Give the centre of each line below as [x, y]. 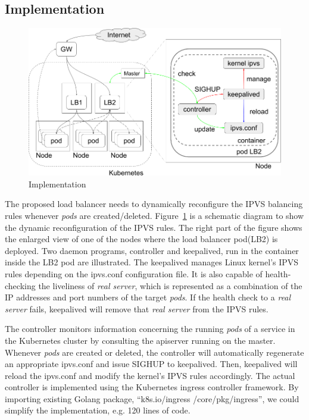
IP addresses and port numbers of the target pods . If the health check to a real [148, 297]
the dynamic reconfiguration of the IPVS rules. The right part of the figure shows [154, 227]
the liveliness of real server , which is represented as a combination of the [170, 285]
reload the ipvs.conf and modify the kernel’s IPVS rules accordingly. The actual [150, 375]
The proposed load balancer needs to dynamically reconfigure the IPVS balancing [154, 204]
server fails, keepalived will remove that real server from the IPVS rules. [137, 308]
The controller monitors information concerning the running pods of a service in [150, 329]
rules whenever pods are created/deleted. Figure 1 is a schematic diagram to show [154, 215]
